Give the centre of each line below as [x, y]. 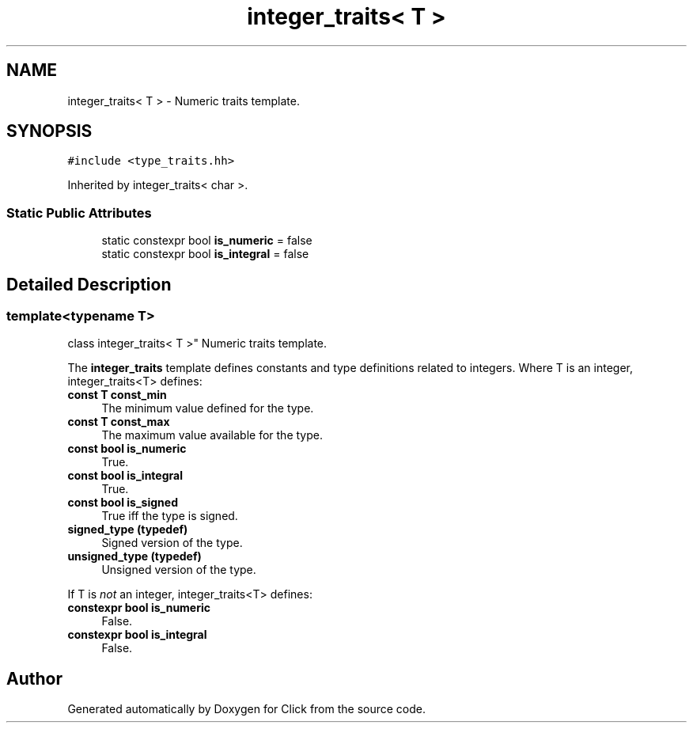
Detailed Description [89, 284]
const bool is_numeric [127, 449]
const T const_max [119, 422]
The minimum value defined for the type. [208, 408]
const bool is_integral [125, 476]
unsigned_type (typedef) [134, 556]
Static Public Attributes [79, 213]
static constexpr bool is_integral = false [205, 254]
